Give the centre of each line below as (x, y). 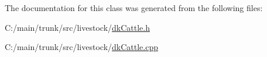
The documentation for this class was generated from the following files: (134, 8)
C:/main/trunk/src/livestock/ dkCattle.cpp (81, 47)
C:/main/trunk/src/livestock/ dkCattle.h (77, 27)
